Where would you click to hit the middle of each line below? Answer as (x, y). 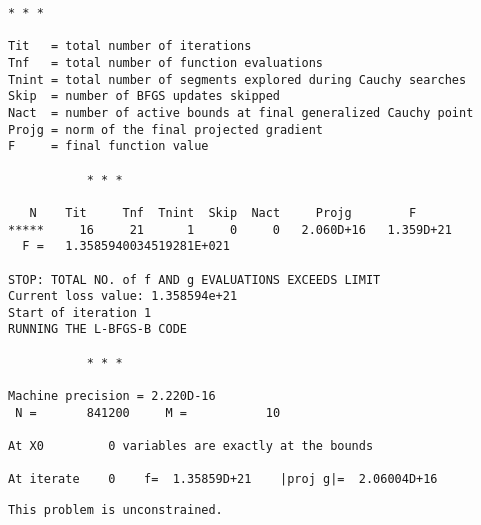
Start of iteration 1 (80, 312)
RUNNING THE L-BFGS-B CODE (97, 329)
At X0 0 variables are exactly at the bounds (191, 446)
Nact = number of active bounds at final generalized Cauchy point (241, 112)
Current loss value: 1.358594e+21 (123, 296)
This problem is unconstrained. (115, 510)
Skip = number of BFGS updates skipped (144, 96)
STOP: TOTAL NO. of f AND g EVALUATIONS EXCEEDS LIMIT (194, 279)
